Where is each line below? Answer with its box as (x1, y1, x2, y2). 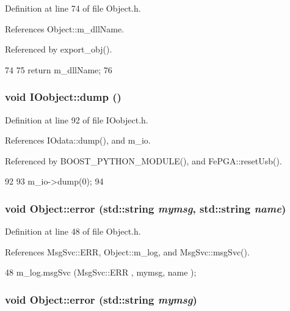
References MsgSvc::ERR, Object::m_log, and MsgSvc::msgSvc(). (5, 245, 250, 258)
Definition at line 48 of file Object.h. (5, 225, 141, 238)
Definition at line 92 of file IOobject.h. (5, 113, 148, 126)
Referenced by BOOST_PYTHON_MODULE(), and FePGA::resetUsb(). (5, 154, 282, 167)
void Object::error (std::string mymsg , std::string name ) (5, 200, 286, 216)
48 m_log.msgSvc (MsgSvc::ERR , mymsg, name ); (5, 266, 197, 279)
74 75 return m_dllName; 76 (5, 63, 112, 76)
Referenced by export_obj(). (5, 43, 112, 56)
